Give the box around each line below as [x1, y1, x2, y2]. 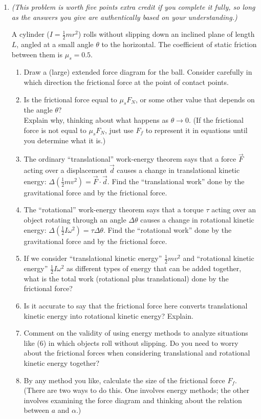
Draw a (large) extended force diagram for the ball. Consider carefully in [24, 67, 252, 77]
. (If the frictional [188, 114, 244, 125]
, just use [105, 124, 134, 135]
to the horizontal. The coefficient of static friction [101, 39, 257, 50]
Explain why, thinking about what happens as [24, 114, 168, 125]
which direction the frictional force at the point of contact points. [24, 77, 229, 87]
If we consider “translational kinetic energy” [24, 253, 162, 263]
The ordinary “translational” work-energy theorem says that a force [24, 153, 236, 164]
